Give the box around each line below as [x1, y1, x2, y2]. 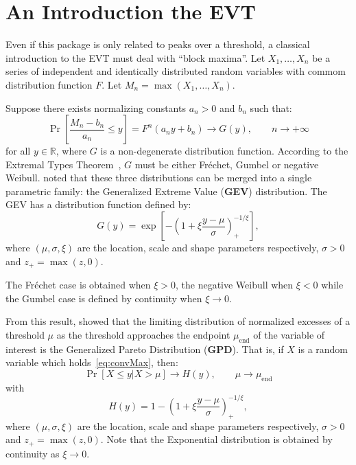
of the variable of [253, 327, 325, 341]
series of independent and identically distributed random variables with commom [5, 64, 346, 78]
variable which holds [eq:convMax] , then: [5, 355, 178, 370]
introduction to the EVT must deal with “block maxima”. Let [5, 50, 265, 65]
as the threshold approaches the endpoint [56, 327, 230, 341]
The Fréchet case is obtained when [5, 277, 151, 292]
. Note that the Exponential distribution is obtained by [100, 432, 333, 446]
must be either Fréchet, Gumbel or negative [134, 157, 319, 171]
